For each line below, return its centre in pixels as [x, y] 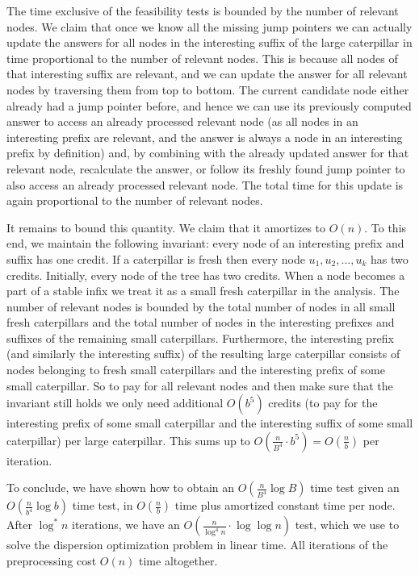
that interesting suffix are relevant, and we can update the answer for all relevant [207, 74]
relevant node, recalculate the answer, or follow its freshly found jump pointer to [206, 168]
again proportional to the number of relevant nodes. [135, 200]
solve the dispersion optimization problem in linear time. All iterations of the [197, 545]
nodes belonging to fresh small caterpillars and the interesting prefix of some [196, 370]
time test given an [355, 487]
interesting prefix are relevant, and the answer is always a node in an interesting [205, 137]
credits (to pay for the [323, 403]
